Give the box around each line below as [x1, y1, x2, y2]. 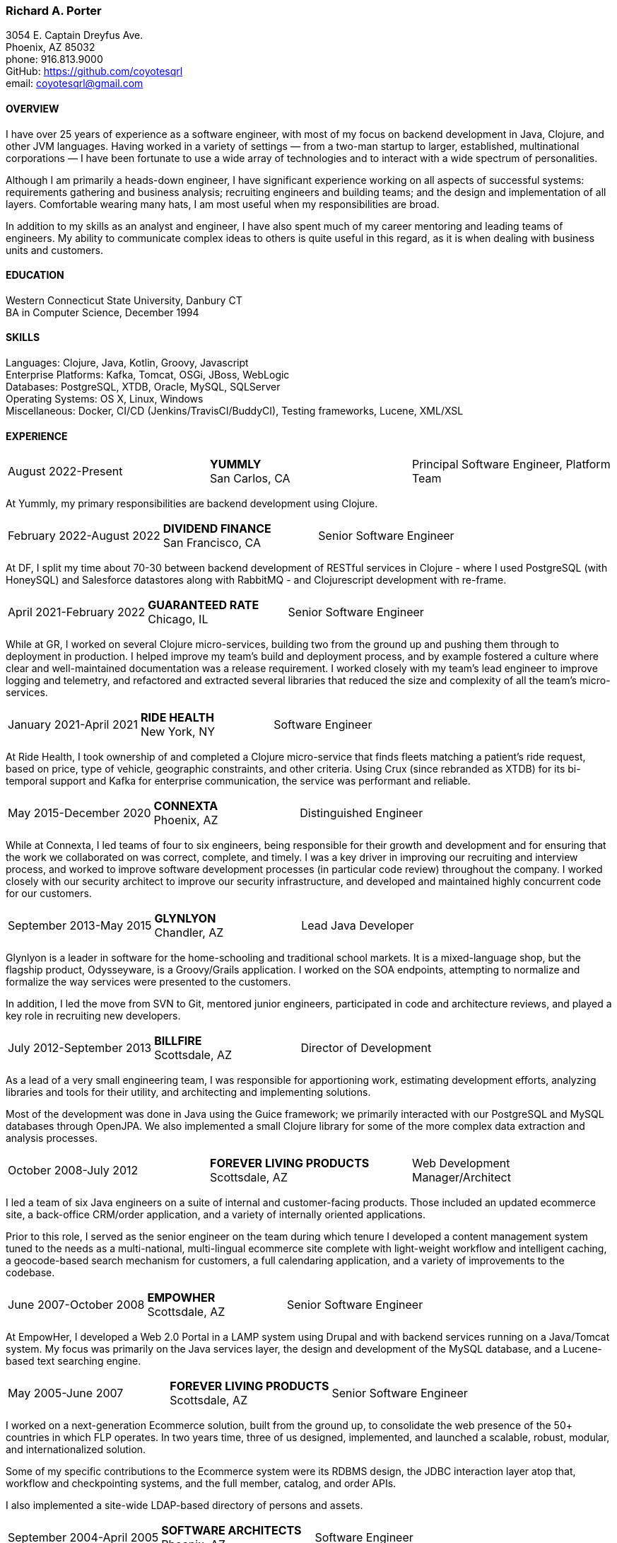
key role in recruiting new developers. [6, 1010, 181, 1022]
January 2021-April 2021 [8, 717, 139, 732]
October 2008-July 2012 [8, 1163, 139, 1178]
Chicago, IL [148, 612, 208, 627]
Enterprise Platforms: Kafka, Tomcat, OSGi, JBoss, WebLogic [6, 369, 290, 381]
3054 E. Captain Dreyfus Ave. [6, 29, 143, 42]
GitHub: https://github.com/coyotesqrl [6, 65, 183, 78]
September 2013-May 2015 [8, 918, 152, 933]
